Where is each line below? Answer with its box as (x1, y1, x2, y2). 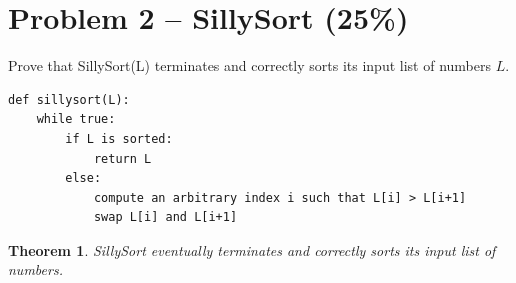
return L (93, 151, 152, 166)
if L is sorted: (65, 131, 173, 146)
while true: (36, 112, 116, 127)
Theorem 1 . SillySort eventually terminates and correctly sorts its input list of (8, 239, 496, 260)
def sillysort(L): (8, 92, 130, 107)
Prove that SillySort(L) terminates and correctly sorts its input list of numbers (8, 55, 491, 76)
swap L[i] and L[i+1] (93, 210, 238, 225)
